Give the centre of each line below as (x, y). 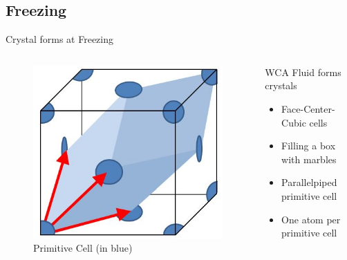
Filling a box (309, 146)
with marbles (309, 159)
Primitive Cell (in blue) (83, 248)
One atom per (311, 219)
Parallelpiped (309, 182)
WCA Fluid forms (303, 72)
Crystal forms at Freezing (60, 39)
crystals (281, 85)
